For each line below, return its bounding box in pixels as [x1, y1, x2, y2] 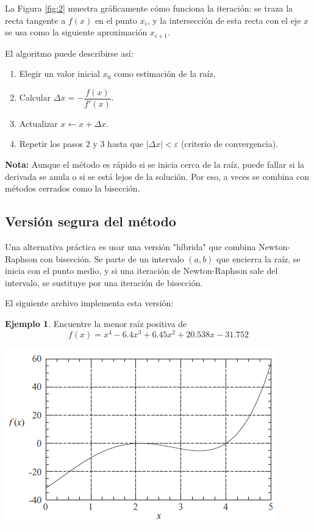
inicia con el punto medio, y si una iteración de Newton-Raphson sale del [5, 264, 278, 277]
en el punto [95, 13, 137, 26]
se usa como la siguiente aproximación [5, 26, 148, 38]
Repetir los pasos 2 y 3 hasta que [19, 137, 143, 150]
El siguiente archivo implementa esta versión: [5, 297, 174, 309]
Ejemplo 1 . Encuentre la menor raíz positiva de [5, 317, 187, 330]
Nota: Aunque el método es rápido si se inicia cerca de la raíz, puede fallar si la [5, 158, 305, 171]
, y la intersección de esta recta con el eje [147, 13, 301, 26]
